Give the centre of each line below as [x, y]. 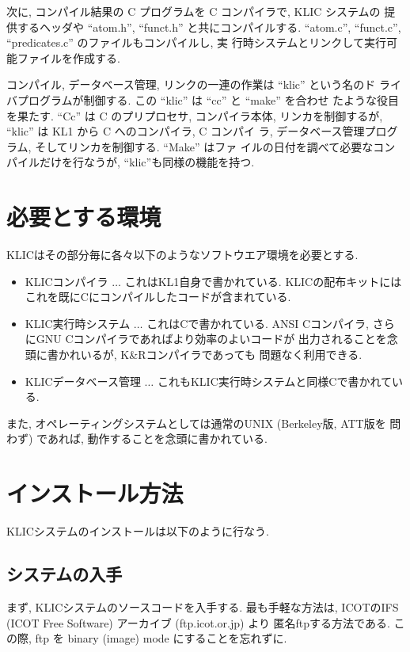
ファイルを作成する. [68, 57]
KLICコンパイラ [66, 281]
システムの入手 [65, 574]
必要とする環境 [84, 217]
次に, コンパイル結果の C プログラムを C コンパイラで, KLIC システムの [194, 11]
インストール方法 [95, 493]
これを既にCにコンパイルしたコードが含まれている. [158, 297]
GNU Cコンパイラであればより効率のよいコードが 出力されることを [211, 339]
